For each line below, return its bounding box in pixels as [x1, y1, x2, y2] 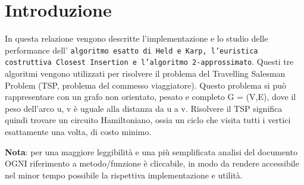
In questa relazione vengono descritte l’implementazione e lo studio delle [5, 32, 268, 45]
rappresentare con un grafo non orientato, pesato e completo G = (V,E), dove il [5, 90, 296, 103]
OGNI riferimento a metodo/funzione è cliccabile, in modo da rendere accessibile [5, 157, 299, 170]
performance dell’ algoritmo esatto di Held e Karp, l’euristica [5, 43, 258, 56]
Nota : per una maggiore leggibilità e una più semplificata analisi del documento [5, 145, 297, 158]
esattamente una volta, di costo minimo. [5, 126, 152, 137]
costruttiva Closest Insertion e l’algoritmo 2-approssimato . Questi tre [5, 55, 294, 68]
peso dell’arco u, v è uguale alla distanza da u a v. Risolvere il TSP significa [5, 102, 283, 114]
